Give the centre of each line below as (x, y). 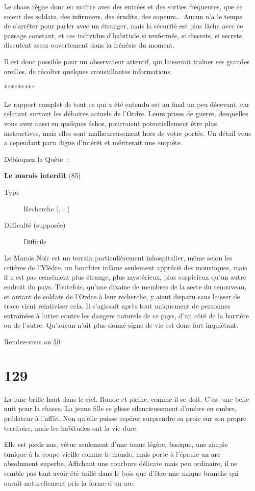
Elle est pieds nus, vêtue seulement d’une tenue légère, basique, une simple (116, 444)
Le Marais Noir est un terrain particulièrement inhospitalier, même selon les (118, 258)
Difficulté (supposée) (35, 225)
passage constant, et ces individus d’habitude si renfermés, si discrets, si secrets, (124, 35)
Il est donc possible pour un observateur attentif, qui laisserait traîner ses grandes (127, 61)
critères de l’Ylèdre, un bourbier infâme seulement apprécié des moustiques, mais (126, 267)
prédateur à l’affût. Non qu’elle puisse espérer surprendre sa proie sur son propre (125, 418)
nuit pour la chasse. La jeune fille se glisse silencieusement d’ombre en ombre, (120, 408)
